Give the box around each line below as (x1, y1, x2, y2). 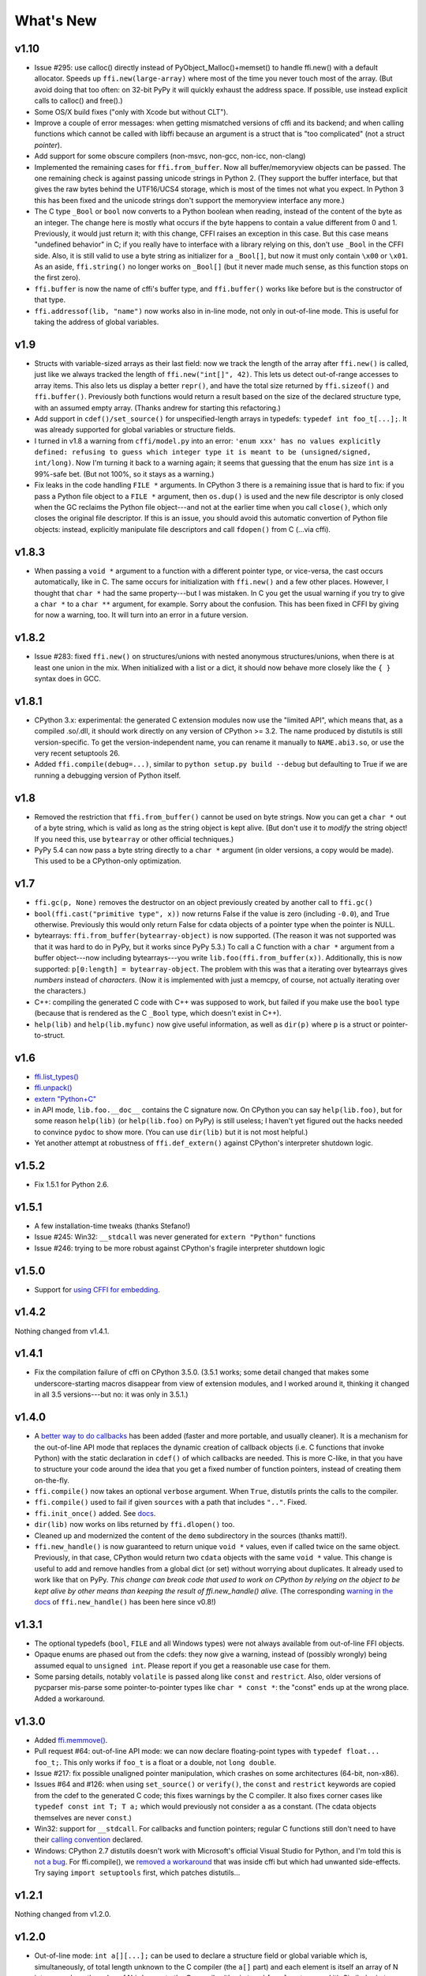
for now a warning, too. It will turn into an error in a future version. (34, 610, 248, 620)
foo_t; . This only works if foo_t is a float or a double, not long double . (34, 1757, 276, 1767)
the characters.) (34, 986, 87, 996)
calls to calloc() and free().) (34, 96, 123, 106)
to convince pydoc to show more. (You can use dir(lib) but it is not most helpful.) (34, 1127, 308, 1137)
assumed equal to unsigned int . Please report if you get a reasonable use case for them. (34, 1661, 331, 1670)
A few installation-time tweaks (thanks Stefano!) (34, 1221, 191, 1231)
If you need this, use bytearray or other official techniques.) (34, 834, 234, 843)
